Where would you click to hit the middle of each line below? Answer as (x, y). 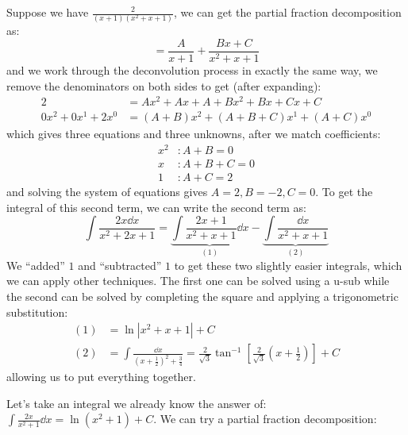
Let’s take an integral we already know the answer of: (137, 403)
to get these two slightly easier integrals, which (288, 265)
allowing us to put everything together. (101, 377)
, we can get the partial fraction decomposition (287, 12)
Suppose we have (48, 12)
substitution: (37, 312)
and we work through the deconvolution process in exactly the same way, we (192, 69)
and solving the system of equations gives (107, 192)
